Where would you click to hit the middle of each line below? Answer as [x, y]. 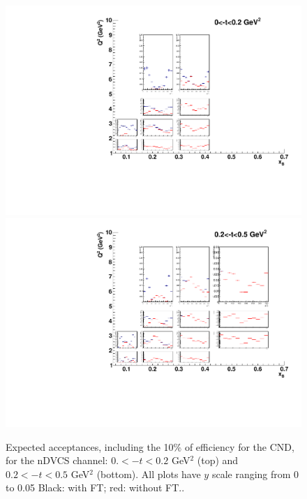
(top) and [218, 460]
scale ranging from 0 [255, 474]
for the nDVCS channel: [57, 460]
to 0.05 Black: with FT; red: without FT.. [95, 487]
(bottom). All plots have [149, 474]
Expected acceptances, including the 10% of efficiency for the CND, [150, 446]
